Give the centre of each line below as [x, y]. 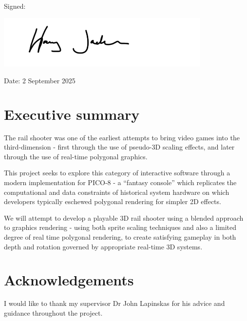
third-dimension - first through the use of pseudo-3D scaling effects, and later [119, 147]
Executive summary [72, 114]
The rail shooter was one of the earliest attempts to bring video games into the [122, 137]
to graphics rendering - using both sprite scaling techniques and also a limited [120, 227]
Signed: [15, 6]
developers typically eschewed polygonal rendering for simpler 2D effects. [113, 201]
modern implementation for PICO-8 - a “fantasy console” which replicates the [120, 182]
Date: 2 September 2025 [40, 80]
